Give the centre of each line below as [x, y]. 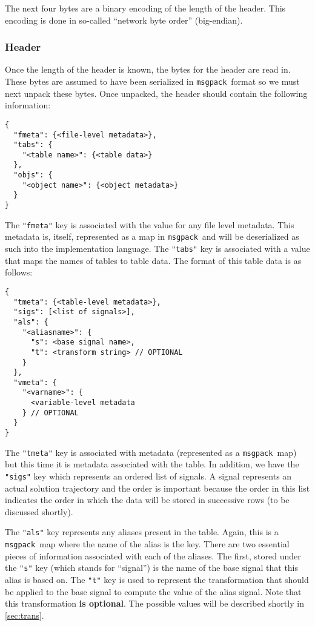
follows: [19, 272]
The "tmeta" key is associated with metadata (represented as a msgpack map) [151, 452]
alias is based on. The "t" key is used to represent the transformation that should [157, 579]
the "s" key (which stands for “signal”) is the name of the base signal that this [152, 568]
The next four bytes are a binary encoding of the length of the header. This [145, 8]
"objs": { [33, 175]
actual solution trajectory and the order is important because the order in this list [157, 488]
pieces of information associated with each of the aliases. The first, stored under [153, 555]
